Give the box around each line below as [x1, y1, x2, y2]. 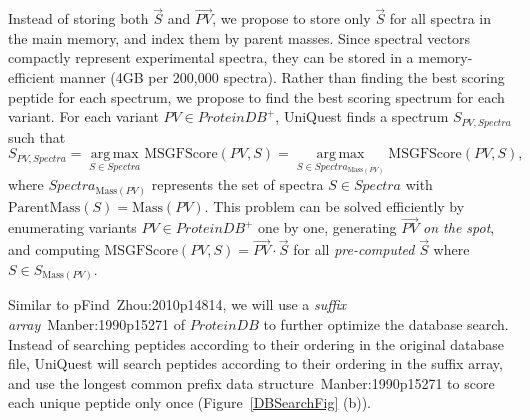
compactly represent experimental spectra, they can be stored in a [8, 47, 414, 68]
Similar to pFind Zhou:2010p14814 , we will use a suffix [8, 294, 347, 315]
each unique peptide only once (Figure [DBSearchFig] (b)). [8, 392, 371, 413]
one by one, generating [258, 217, 397, 238]
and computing [8, 239, 100, 260]
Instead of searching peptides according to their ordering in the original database [8, 333, 505, 354]
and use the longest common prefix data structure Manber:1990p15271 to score [8, 372, 495, 393]
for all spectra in [389, 8, 492, 29]
